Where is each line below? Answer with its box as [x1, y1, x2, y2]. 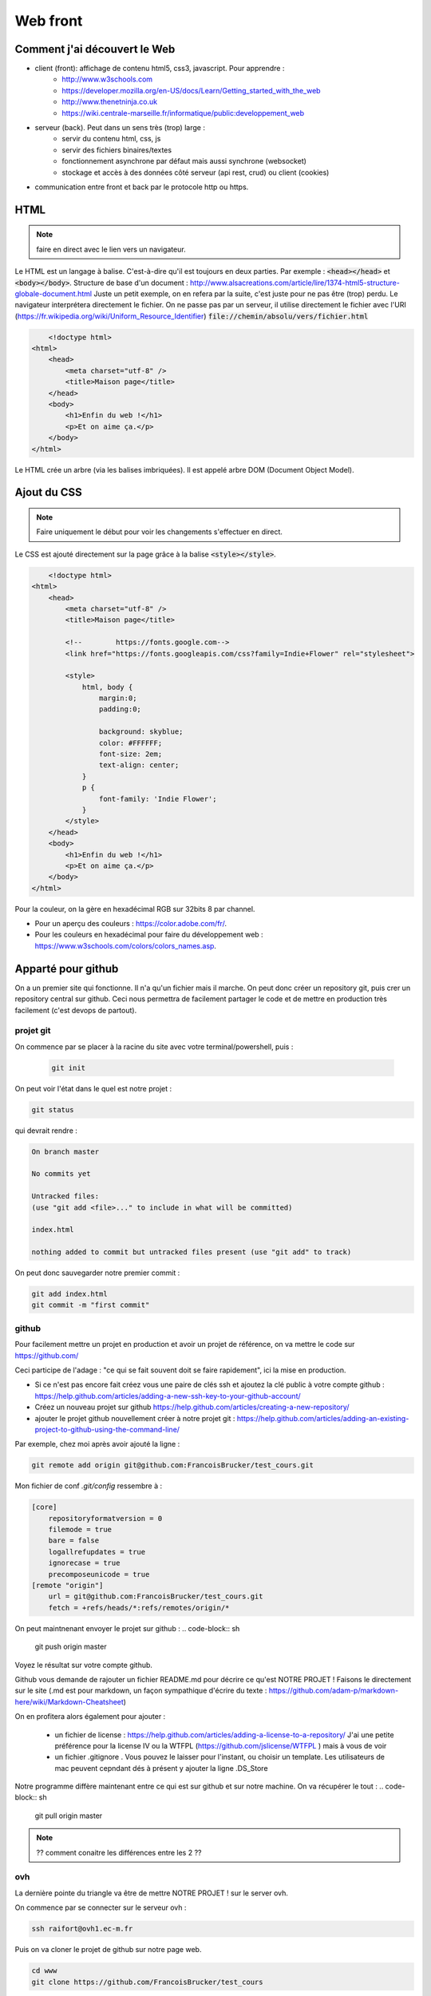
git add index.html [31, 1289, 108, 1299]
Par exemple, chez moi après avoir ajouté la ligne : [14, 1440, 180, 1449]
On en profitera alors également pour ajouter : [14, 1712, 166, 1721]
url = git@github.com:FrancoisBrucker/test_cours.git [48, 1592, 263, 1601]
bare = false [48, 1536, 100, 1545]
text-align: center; [98, 761, 180, 770]
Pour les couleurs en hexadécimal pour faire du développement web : [34, 930, 263, 940]
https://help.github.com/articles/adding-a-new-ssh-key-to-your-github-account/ [34, 1391, 301, 1400]
